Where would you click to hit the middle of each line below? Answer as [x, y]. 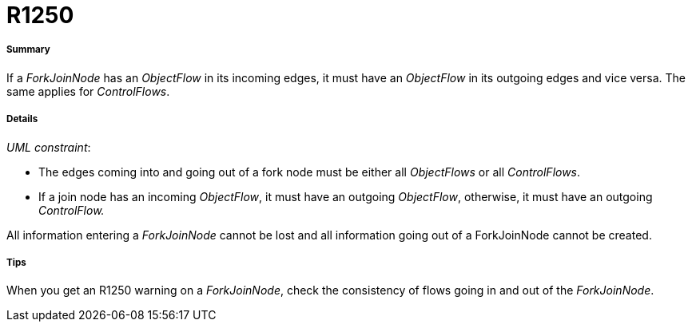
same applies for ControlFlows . [88, 91]
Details [22, 119]
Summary [28, 50]
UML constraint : [49, 147]
